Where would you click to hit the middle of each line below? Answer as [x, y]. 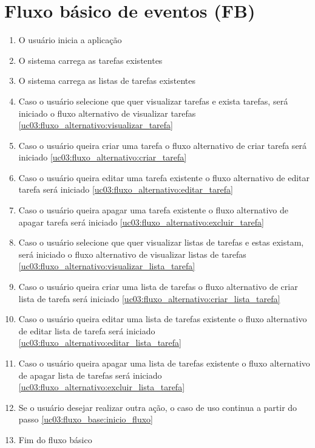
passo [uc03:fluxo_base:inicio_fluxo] [86, 419]
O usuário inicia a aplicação [70, 40]
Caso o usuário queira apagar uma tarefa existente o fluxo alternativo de [153, 210]
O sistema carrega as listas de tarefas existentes [107, 81]
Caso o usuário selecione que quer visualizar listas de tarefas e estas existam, [161, 242]
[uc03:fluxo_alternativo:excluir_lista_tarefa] [102, 387]
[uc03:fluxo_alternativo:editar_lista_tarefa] [100, 343]
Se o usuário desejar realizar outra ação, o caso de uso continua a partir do [158, 407]
